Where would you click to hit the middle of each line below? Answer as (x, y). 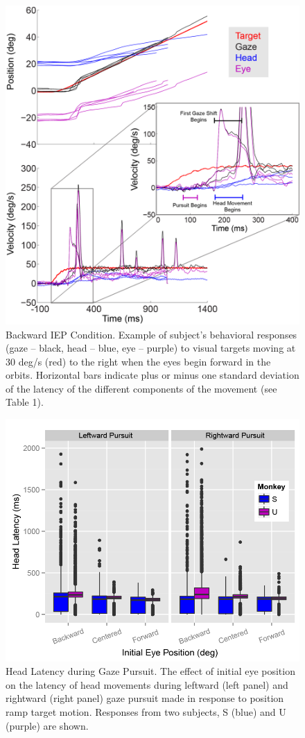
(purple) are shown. (47, 725)
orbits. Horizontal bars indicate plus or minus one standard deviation (152, 375)
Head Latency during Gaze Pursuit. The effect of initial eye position (150, 671)
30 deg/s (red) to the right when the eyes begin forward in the (138, 361)
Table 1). (25, 402)
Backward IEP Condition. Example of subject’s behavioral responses (151, 334)
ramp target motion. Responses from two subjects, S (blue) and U (146, 712)
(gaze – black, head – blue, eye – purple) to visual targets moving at (151, 348)
